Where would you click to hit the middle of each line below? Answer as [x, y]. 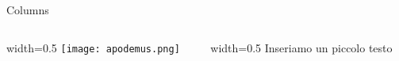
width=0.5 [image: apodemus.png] [93, 47]
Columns [28, 10]
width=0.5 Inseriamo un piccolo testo [301, 47]
